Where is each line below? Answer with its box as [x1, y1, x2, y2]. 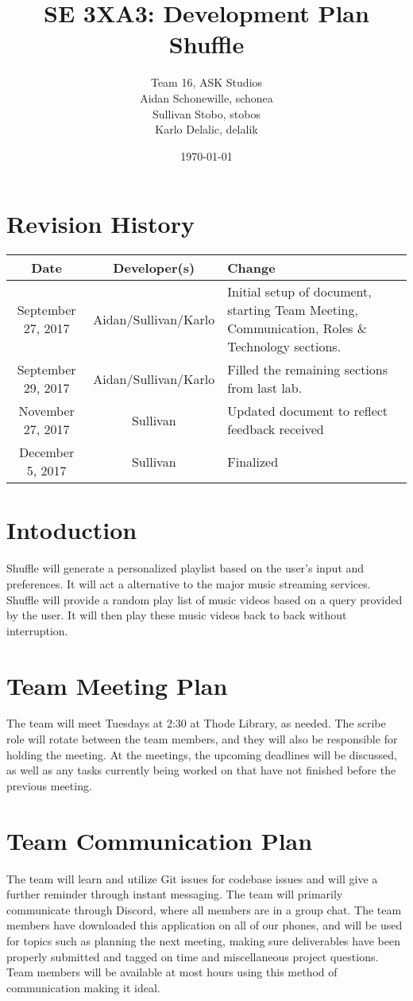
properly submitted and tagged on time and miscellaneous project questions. [6, 948, 379, 964]
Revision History [6, 208, 195, 240]
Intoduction [6, 514, 137, 546]
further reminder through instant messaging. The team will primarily [6, 886, 343, 902]
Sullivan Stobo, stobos [152, 105, 261, 122]
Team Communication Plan [6, 824, 313, 856]
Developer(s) [113, 258, 195, 277]
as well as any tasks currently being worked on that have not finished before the [6, 762, 396, 778]
